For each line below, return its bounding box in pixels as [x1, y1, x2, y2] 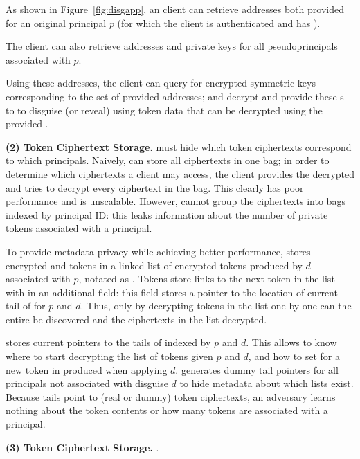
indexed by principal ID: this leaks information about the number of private [6, 207, 328, 222]
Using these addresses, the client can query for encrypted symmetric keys [6, 75, 316, 90]
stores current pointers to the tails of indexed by [6, 335, 211, 350]
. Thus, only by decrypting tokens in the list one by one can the [80, 298, 352, 313]
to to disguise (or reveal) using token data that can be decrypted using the [6, 102, 323, 117]
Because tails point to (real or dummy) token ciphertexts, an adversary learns [6, 389, 336, 404]
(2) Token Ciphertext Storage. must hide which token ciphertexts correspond [6, 139, 352, 154]
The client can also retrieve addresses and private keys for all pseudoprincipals [6, 39, 338, 53]
